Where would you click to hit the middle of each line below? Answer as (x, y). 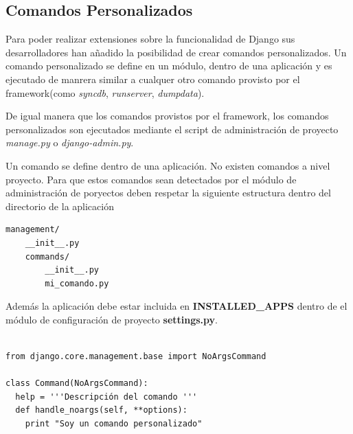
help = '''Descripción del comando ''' (106, 397)
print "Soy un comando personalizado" (114, 424)
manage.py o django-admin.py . (70, 142)
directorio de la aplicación (60, 206)
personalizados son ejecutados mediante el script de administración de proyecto (172, 129)
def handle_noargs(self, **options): (101, 410)
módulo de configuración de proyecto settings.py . (112, 319)
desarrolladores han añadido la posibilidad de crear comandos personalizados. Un (176, 52)
